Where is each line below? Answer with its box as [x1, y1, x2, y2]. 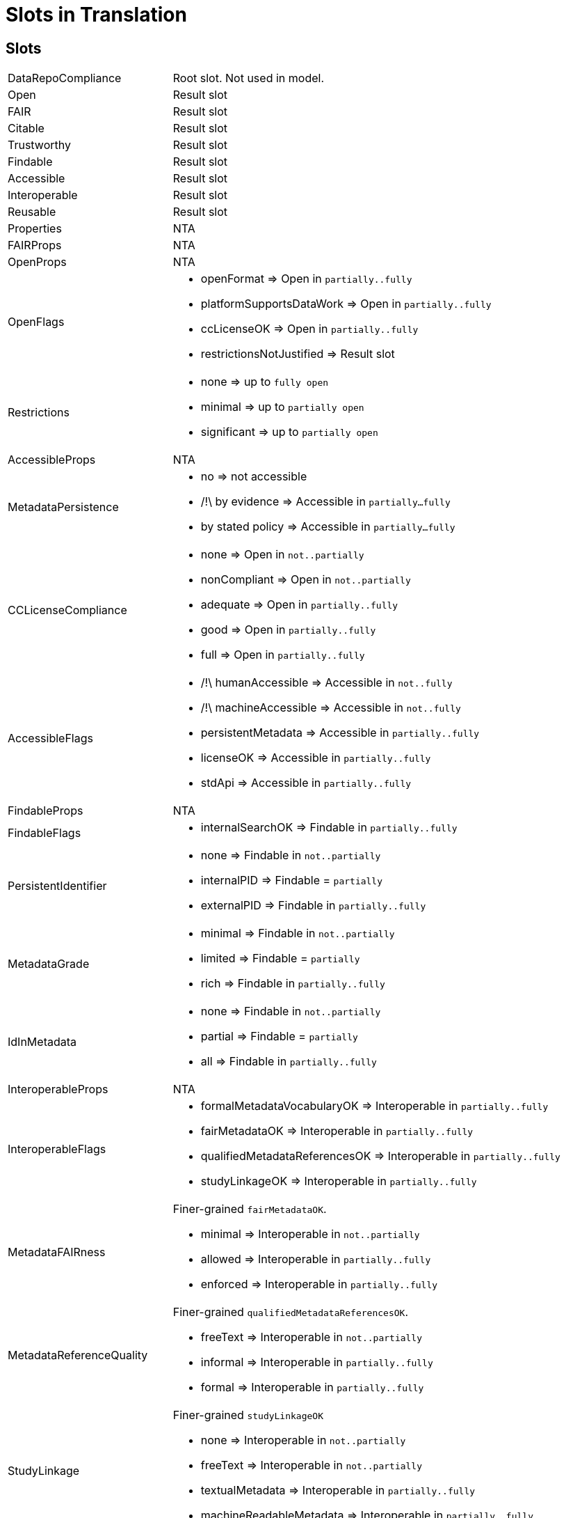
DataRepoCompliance [8, 71, 122, 86]
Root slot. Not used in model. [172, 71, 324, 86]
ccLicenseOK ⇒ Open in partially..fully [200, 322, 419, 336]
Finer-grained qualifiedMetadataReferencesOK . [172, 1305, 408, 1320]
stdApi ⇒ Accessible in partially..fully [200, 776, 412, 790]
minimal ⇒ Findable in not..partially [200, 926, 395, 941]
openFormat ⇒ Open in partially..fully [200, 272, 412, 286]
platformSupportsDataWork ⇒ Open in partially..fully [200, 297, 492, 311]
